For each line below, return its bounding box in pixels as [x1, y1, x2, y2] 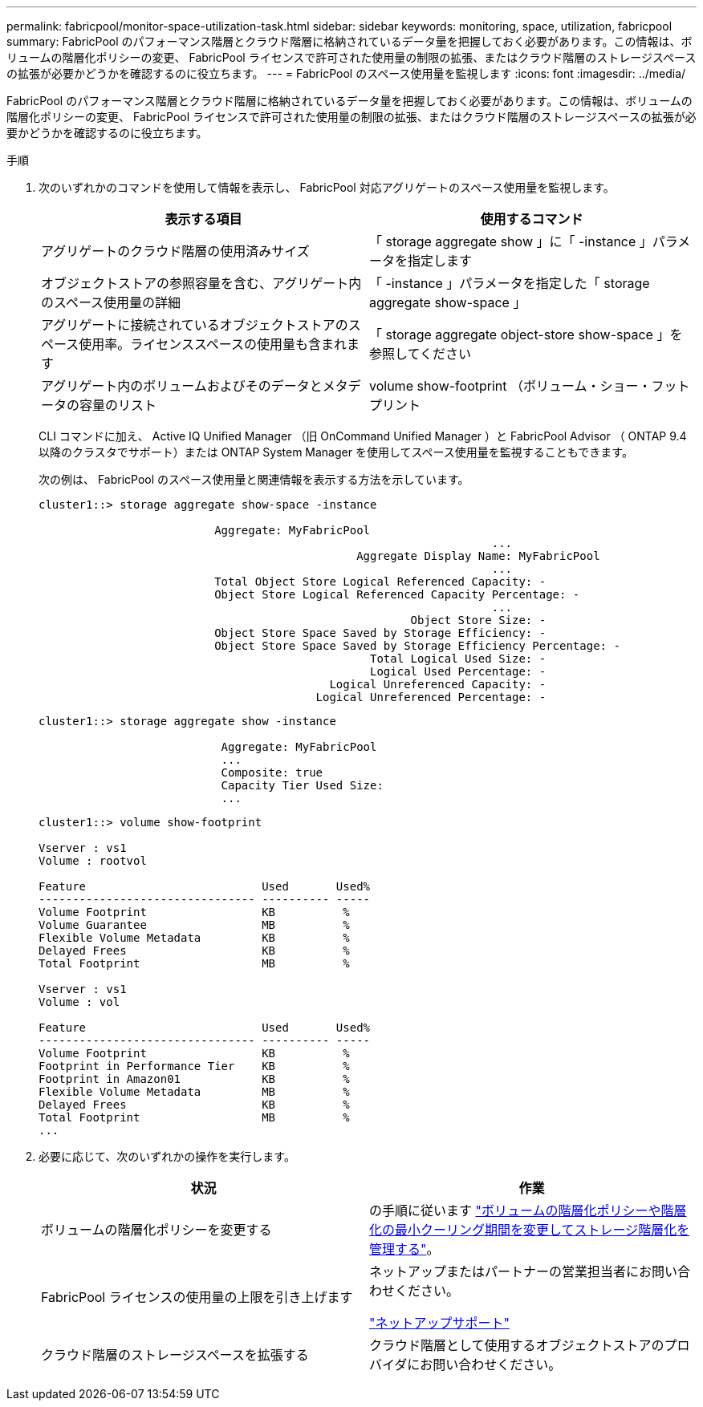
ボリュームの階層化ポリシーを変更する [41, 1222, 272, 1238]
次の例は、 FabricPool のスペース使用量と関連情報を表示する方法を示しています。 [39, 472, 469, 486]
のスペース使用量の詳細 [41, 294, 181, 310]
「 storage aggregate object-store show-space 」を [369, 326, 683, 343]
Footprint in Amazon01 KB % [39, 1072, 350, 1085]
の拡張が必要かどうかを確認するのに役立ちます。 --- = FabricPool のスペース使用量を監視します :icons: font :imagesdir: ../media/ [6, 67, 686, 80]
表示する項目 [165, 211, 242, 227]
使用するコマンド [480, 211, 583, 227]
